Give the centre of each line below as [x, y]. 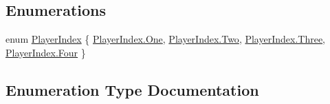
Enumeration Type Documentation [132, 89]
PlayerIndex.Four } [46, 52]
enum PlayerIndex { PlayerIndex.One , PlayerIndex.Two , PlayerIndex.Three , [166, 39]
